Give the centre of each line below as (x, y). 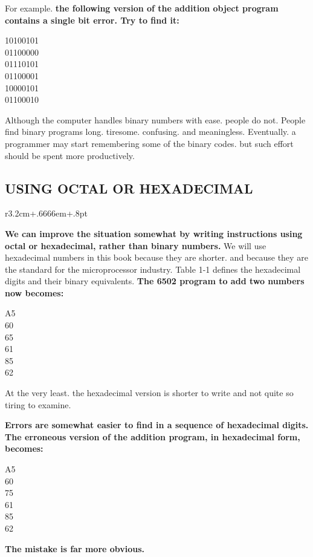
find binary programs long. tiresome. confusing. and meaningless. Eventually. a (150, 132)
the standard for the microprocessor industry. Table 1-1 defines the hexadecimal (153, 269)
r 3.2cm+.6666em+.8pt (46, 213)
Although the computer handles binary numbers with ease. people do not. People (155, 119)
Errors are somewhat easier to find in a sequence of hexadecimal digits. (157, 425)
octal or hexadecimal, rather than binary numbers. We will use (136, 245)
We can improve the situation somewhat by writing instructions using (154, 233)
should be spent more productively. (70, 155)
